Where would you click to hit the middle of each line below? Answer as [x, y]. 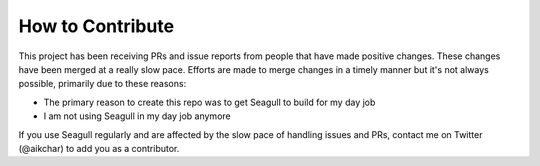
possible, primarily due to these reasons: [102, 84]
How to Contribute [96, 26]
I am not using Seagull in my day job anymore [137, 116]
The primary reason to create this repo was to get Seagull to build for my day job [209, 102]
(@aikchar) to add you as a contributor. [99, 148]
